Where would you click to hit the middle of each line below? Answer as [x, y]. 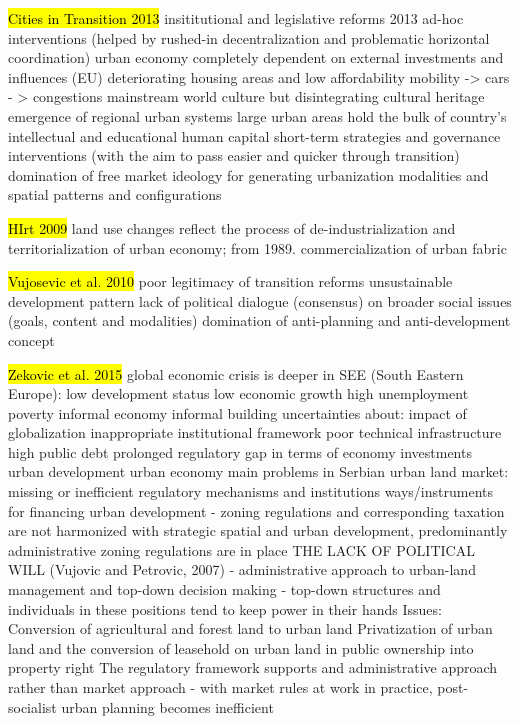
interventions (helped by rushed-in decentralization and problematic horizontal [249, 37]
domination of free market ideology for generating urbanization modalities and [248, 174]
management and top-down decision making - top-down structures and [224, 589]
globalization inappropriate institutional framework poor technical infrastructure [255, 432]
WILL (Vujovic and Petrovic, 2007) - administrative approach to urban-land [242, 569]
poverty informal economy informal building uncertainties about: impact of [237, 412]
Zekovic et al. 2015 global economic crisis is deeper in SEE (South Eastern [236, 373]
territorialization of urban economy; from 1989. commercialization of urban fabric [257, 247]
